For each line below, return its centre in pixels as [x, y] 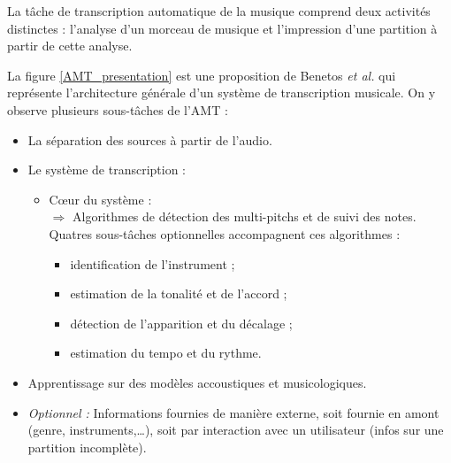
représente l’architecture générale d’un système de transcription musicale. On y [222, 93]
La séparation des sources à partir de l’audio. [150, 139]
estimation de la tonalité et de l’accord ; [179, 293]
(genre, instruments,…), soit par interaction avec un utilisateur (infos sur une [236, 430]
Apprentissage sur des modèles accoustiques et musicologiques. [197, 382]
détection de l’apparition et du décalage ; [181, 323]
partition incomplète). [87, 447]
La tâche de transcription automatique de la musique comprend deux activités [219, 11]
